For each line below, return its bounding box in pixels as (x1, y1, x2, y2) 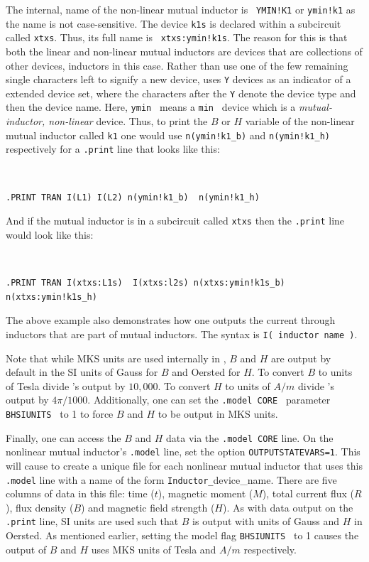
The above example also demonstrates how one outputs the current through (6, 313, 336, 328)
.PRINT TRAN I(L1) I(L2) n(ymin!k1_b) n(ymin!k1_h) (6, 192, 260, 202)
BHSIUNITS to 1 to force (6, 406, 114, 421)
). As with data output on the (223, 499, 353, 514)
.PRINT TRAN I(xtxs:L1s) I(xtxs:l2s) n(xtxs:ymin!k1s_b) (6, 278, 285, 288)
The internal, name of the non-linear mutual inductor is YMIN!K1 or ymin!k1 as (6, 2, 356, 16)
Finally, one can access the (6, 430, 121, 445)
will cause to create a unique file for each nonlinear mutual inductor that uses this (6, 458, 363, 473)
